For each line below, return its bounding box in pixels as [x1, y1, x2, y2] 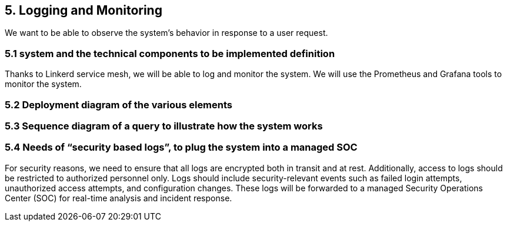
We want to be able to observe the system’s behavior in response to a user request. [5, 28, 328, 38]
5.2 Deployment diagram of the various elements [5, 98, 233, 111]
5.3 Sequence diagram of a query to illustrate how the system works [5, 119, 323, 132]
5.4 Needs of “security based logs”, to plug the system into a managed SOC [5, 141, 358, 154]
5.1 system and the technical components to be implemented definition [5, 47, 335, 59]
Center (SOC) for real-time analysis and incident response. [5, 192, 232, 203]
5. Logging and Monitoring [5, 3, 162, 18]
